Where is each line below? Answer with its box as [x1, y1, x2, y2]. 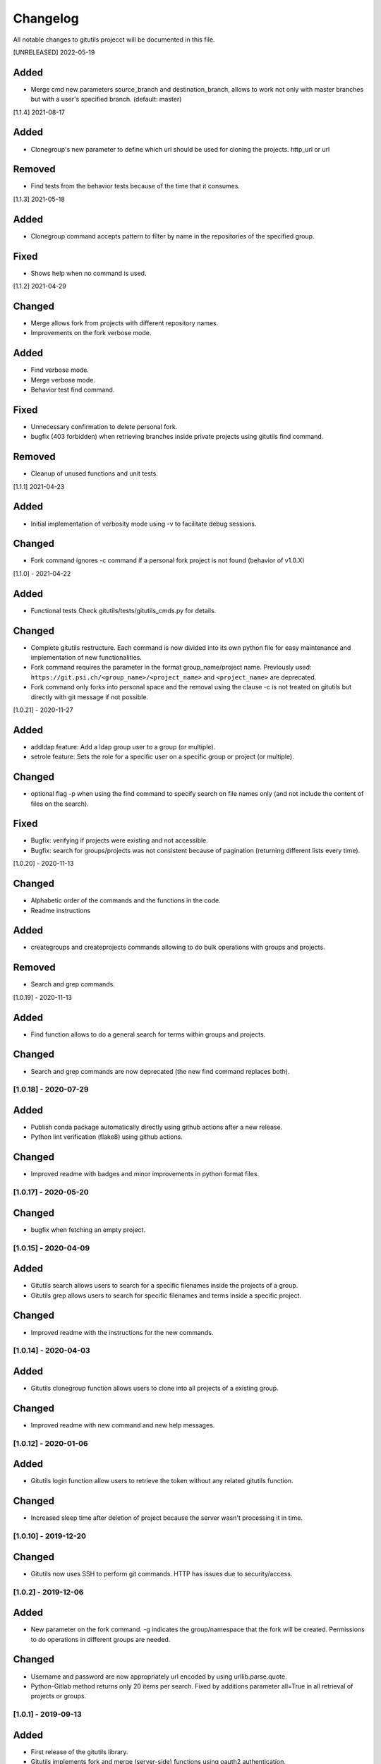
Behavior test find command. [30, 385, 115, 394]
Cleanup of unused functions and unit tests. [30, 469, 158, 478]
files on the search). [30, 799, 90, 808]
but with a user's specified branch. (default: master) [30, 95, 182, 104]
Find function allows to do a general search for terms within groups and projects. [30, 1030, 266, 1039]
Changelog [13, 11, 79, 26]
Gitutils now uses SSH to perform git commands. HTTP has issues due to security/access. [30, 1569, 293, 1578]
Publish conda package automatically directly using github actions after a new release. [30, 1123, 283, 1132]
